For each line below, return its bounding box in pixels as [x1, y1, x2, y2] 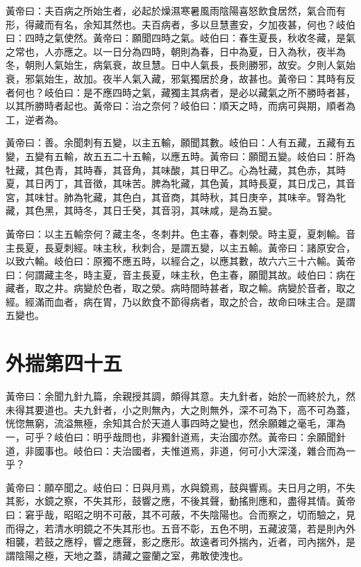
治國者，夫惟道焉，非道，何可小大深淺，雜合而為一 [121, 443, 355, 457]
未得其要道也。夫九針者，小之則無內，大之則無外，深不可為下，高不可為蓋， [6, 402, 355, 417]
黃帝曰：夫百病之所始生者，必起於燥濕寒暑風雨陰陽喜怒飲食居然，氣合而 [6, 3, 336, 17]
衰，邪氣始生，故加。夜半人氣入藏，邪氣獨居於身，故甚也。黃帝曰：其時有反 [6, 71, 355, 85]
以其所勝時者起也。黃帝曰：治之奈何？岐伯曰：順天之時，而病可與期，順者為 [6, 98, 355, 113]
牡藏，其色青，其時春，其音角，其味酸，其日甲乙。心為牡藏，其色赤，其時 [6, 162, 346, 177]
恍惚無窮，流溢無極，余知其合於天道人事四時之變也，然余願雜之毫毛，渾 [6, 416, 336, 430]
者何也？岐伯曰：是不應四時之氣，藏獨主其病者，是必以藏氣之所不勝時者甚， [6, 85, 355, 99]
